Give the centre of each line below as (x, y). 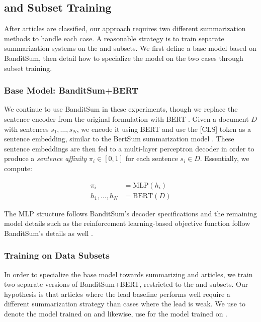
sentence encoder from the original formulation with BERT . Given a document (126, 118)
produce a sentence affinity (46, 158)
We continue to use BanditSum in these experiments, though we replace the (121, 109)
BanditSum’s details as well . (49, 233)
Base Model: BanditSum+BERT (71, 90)
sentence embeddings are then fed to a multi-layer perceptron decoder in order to (129, 148)
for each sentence (152, 158)
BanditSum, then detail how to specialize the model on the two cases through (124, 58)
